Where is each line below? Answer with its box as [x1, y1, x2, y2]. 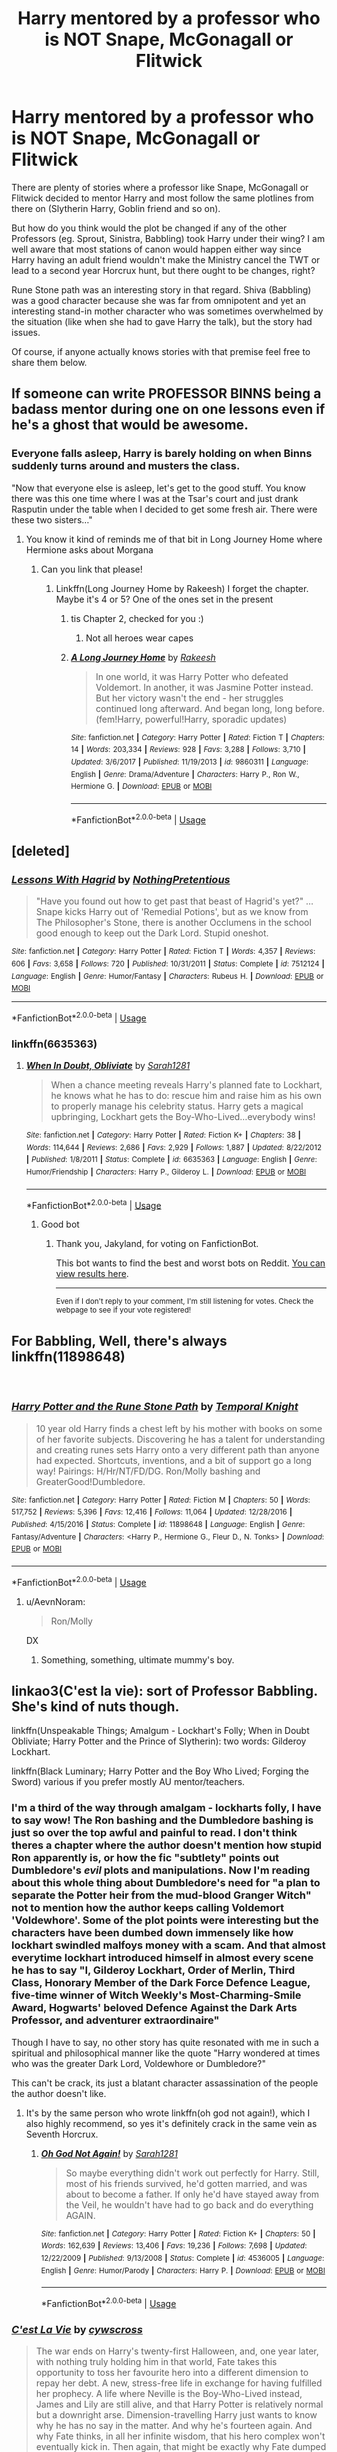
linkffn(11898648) [11, 1348, 126, 1365]
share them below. [11, 356, 88, 368]
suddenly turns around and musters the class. [11, 459, 241, 473]
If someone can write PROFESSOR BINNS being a [11, 385, 322, 402]
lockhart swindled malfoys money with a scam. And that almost [11, 1938, 326, 1952]
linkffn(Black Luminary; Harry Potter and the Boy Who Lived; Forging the [11, 1765, 309, 1777]
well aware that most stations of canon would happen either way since [11, 243, 302, 255]
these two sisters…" [11, 513, 93, 526]
